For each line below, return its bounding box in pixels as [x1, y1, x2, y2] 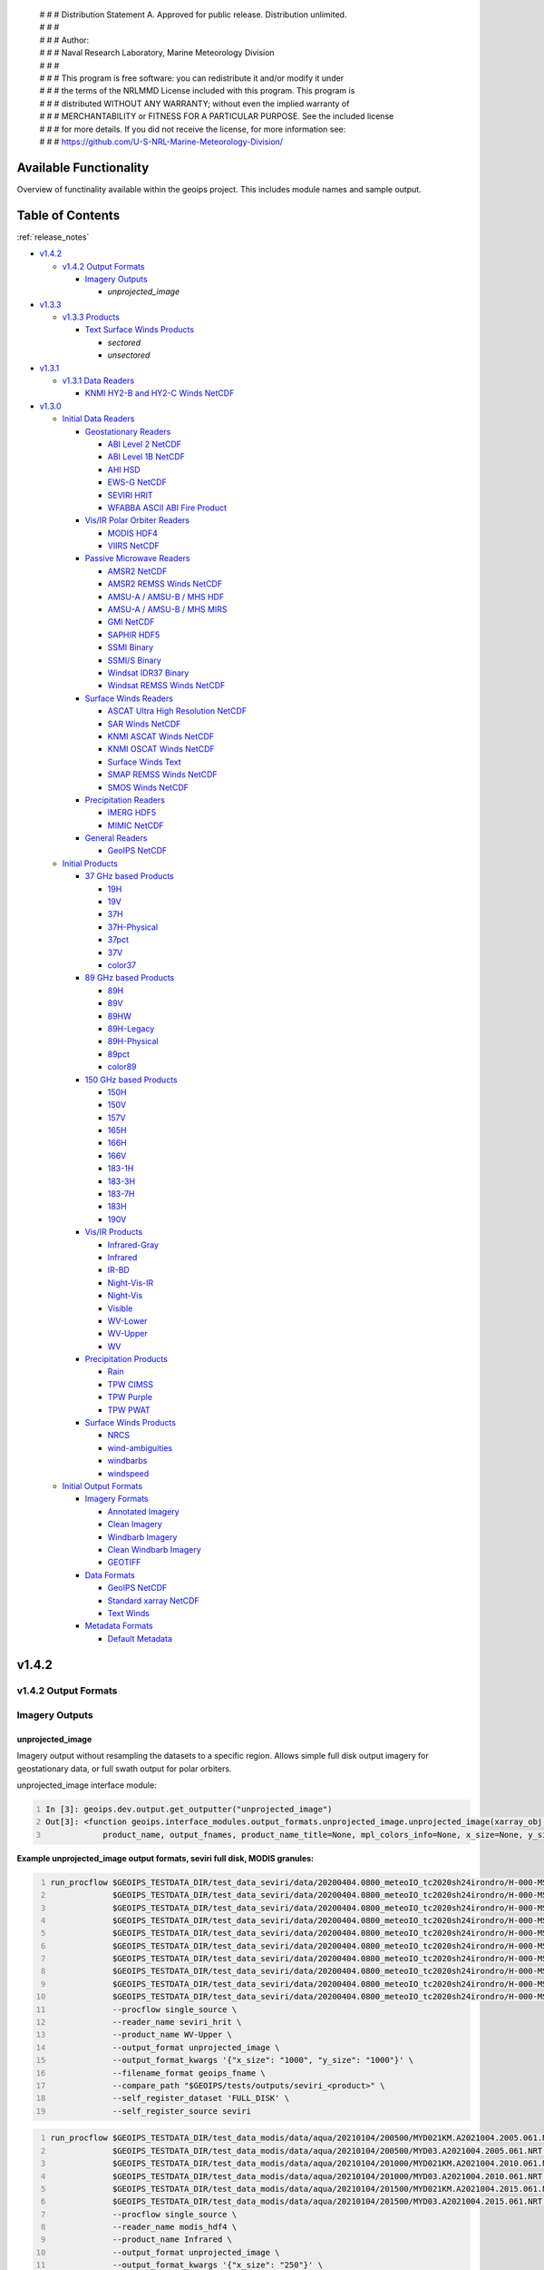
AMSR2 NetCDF [107, 566, 168, 577]
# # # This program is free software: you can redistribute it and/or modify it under [39, 73, 345, 84]
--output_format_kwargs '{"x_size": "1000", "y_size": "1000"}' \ [112, 2055, 414, 2066]
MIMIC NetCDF [107, 820, 164, 831]
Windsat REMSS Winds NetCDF [107, 680, 226, 691]
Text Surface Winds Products [84, 324, 195, 335]
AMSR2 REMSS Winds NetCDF [107, 578, 222, 589]
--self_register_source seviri [112, 2106, 251, 2116]
